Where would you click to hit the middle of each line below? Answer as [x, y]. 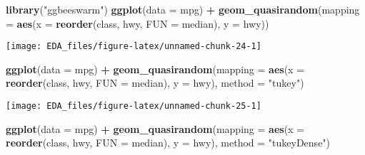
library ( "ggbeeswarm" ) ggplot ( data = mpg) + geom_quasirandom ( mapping [183, 9]
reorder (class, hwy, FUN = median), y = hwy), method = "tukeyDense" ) [168, 143]
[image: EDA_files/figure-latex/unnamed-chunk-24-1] [134, 47]
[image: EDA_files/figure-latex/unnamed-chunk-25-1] [134, 106]
